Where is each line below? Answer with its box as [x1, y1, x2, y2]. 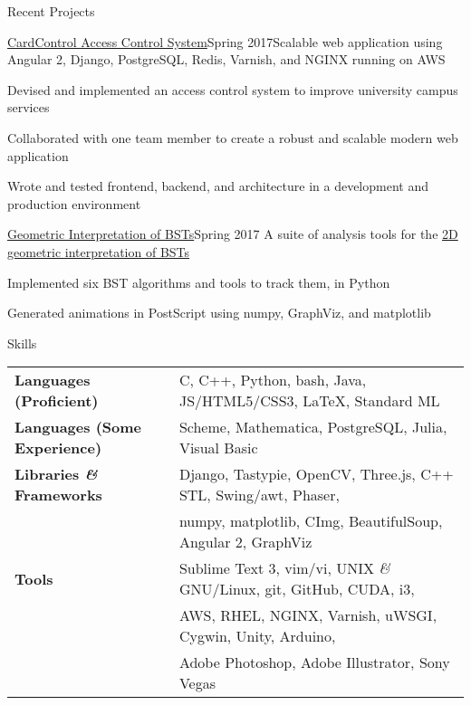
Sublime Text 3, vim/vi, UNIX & [178, 557, 390, 579]
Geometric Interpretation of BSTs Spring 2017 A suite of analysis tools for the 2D [7, 224, 458, 243]
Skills [7, 333, 37, 352]
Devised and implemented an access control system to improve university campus [7, 80, 458, 99]
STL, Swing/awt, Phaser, [178, 484, 340, 506]
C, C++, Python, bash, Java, [178, 369, 367, 391]
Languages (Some [14, 416, 141, 438]
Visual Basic [178, 437, 258, 459]
